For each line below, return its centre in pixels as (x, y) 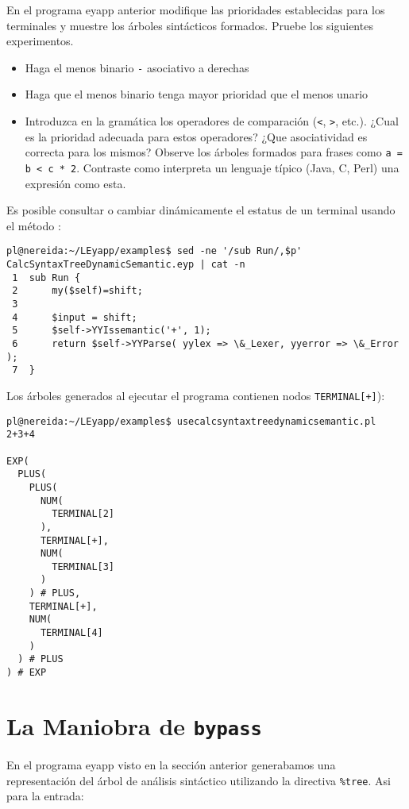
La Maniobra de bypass (134, 725)
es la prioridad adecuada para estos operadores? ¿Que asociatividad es (196, 136)
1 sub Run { (46, 277)
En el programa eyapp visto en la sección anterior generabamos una (171, 764)
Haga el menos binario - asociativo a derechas (137, 67)
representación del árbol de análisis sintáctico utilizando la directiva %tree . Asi (199, 780)
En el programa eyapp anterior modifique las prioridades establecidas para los (196, 10)
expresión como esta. (75, 183)
